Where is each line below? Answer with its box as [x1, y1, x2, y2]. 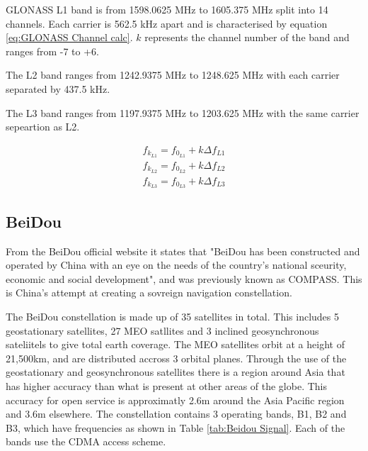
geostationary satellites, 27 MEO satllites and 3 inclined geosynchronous [6, 323, 319, 338]
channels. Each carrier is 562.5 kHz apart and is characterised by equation [6, 16, 328, 30]
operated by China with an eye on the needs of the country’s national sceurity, [6, 257, 347, 272]
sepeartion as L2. [6, 119, 80, 134]
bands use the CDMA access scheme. [6, 434, 166, 449]
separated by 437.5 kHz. [6, 81, 110, 96]
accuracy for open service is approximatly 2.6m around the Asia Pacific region [6, 392, 345, 407]
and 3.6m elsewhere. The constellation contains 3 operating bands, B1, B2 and [6, 406, 347, 421]
